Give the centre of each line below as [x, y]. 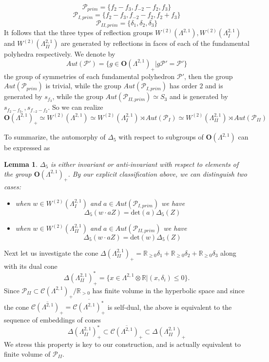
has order [183, 86]
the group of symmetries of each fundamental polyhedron [89, 76]
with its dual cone [31, 266]
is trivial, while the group [83, 86]
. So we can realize [76, 107]
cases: [13, 187]
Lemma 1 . [21, 164]
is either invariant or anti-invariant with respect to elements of [145, 164]
